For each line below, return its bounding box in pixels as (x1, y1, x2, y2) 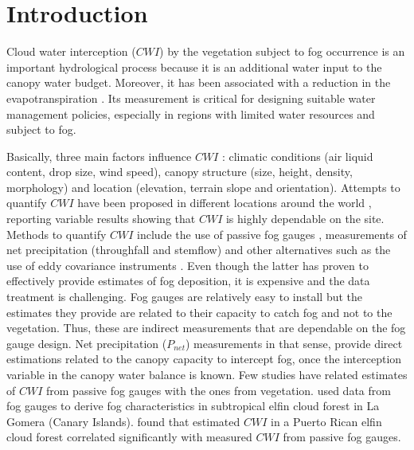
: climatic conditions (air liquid (221, 147, 373, 164)
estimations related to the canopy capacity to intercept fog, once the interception (6, 350, 402, 367)
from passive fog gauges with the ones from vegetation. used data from (46, 382, 391, 398)
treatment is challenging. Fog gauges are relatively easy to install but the (6, 288, 363, 305)
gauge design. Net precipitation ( (6, 335, 167, 351)
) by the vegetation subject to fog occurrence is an (159, 43, 405, 60)
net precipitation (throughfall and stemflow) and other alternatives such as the (6, 241, 391, 258)
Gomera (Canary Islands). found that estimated (6, 413, 240, 429)
